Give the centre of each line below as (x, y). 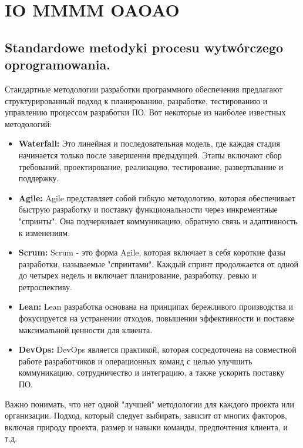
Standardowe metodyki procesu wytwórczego (144, 47)
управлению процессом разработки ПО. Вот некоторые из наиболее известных (145, 112)
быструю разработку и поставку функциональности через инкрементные (148, 209)
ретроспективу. (45, 286)
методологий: (28, 123)
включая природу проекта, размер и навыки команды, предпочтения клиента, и (146, 427)
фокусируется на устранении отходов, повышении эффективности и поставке (156, 318)
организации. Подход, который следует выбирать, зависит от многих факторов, (146, 415)
